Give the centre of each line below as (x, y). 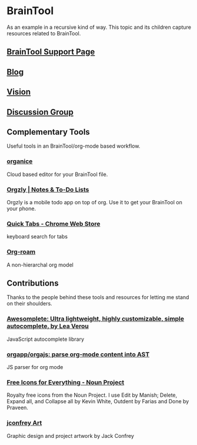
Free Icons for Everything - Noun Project (66, 382)
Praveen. (18, 408)
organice (20, 161)
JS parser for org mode (35, 367)
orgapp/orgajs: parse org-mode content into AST (78, 354)
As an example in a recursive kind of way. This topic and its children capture (99, 27)
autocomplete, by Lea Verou (48, 326)
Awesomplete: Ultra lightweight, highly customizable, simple (96, 319)
